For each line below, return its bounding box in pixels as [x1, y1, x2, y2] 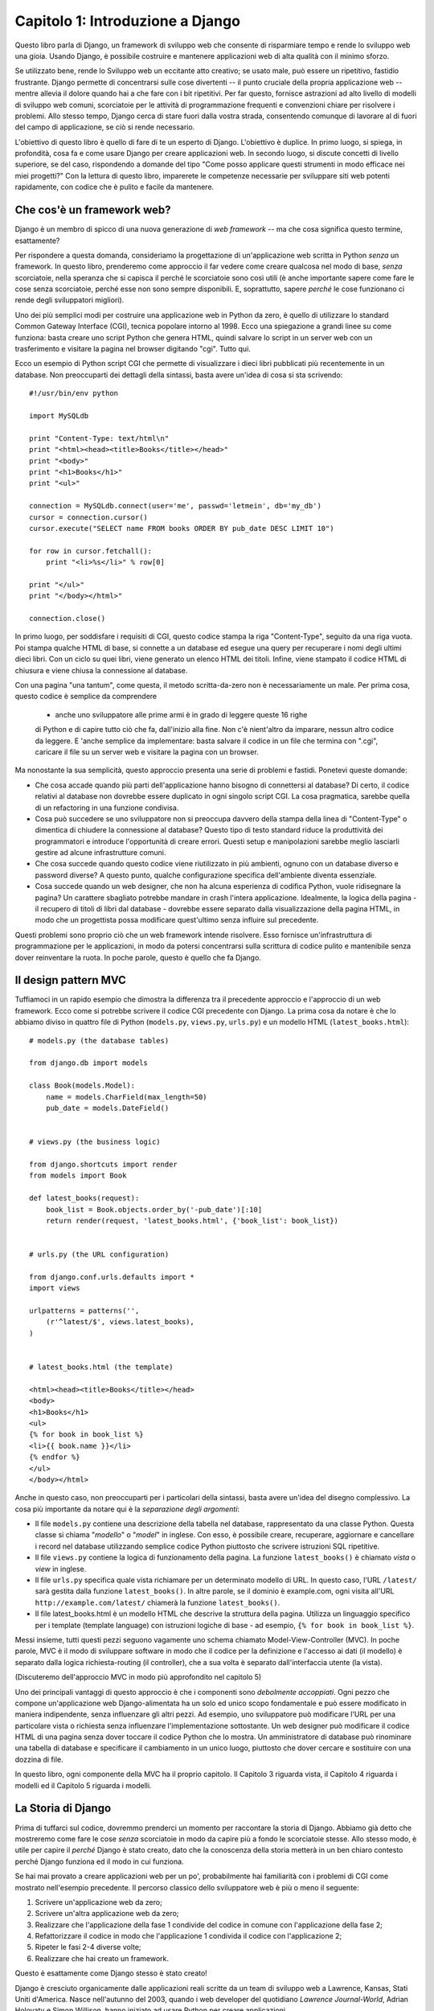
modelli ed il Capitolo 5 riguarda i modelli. [14, 1780, 152, 1790]
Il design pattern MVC [14, 973, 126, 987]
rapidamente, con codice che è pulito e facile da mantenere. [14, 182, 215, 192]
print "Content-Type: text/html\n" [29, 434, 170, 442]
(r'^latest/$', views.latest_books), [45, 1318, 194, 1326]
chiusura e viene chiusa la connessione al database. [14, 665, 188, 675]
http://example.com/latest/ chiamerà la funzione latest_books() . [35, 1598, 280, 1607]
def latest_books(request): [29, 1194, 140, 1203]
